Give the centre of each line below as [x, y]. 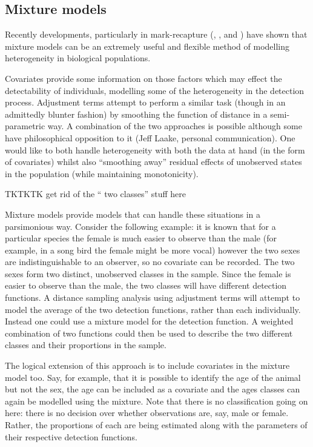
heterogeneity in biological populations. [78, 58]
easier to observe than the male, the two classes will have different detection [146, 285]
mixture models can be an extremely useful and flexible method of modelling [147, 46]
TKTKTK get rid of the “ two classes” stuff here [95, 194]
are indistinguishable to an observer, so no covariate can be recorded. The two [150, 262]
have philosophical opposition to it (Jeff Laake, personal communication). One [150, 137]
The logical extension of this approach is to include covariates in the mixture [147, 365]
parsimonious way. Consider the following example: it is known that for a [140, 226]
